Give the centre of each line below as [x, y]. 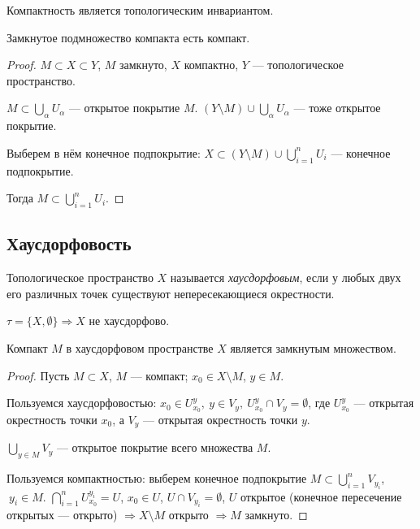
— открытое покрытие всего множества [155, 447]
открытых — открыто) [62, 515]
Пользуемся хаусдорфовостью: [82, 403]
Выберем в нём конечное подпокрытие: [104, 152]
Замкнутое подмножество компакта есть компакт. [128, 37]
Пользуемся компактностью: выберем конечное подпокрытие [157, 478]
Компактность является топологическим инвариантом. [140, 10]
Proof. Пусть [38, 375]
